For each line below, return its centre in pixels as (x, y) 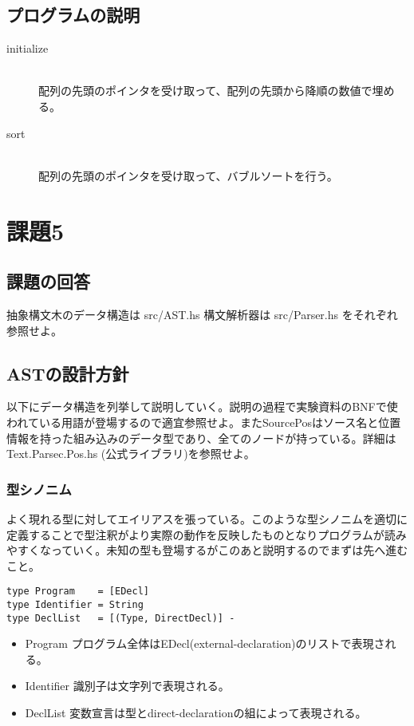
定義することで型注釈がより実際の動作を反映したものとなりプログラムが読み (207, 534)
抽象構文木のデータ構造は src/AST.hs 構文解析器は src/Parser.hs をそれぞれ (202, 314)
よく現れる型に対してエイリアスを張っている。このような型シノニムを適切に (207, 518)
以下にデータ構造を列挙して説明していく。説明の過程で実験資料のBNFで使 (202, 406)
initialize (28, 48)
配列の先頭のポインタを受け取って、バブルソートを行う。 (188, 175)
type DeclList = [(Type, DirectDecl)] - (121, 618)
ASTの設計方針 (68, 373)
